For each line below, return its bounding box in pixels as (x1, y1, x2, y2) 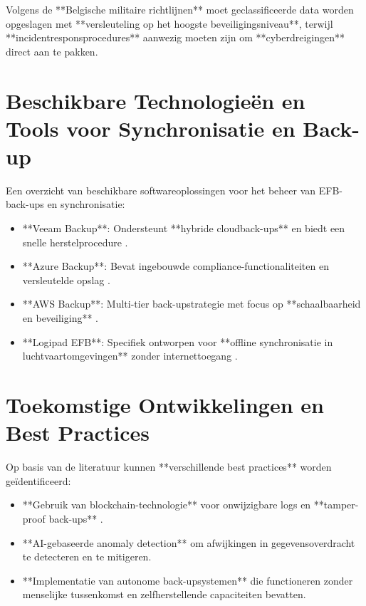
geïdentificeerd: (6, 473, 71, 488)
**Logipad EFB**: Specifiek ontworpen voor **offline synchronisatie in (22, 334, 333, 349)
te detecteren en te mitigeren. (22, 549, 152, 564)
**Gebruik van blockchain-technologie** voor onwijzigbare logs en (22, 497, 311, 512)
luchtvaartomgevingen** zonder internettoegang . (22, 348, 238, 363)
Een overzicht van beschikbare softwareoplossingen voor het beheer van (6, 182, 316, 197)
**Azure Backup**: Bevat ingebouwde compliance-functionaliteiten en (22, 258, 329, 273)
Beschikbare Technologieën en (6, 85, 305, 115)
